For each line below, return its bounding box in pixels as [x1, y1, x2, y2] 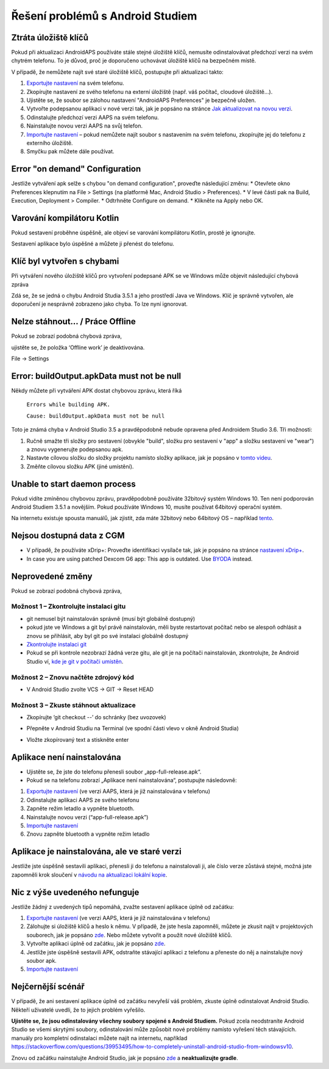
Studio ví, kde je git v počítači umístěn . [26, 658, 124, 665]
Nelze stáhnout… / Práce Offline [11, 316, 136, 327]
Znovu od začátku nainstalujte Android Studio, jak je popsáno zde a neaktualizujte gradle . [11, 1054, 238, 1062]
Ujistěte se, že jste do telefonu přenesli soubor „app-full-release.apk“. [26, 768, 202, 775]
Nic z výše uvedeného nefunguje [11, 887, 140, 897]
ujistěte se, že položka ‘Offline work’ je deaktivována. [11, 344, 145, 351]
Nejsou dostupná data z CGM [11, 531, 125, 541]
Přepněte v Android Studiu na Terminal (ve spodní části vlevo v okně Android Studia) [26, 725, 239, 732]
